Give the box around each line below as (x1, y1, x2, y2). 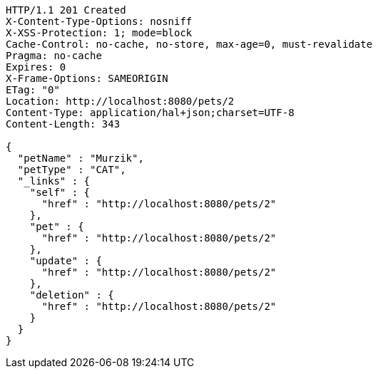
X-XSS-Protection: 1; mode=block (6, 27, 193, 38)
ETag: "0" (6, 84, 60, 95)
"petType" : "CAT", (17, 164, 126, 175)
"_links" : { (17, 175, 91, 187)
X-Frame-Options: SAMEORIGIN (6, 73, 168, 84)
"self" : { (29, 187, 91, 198)
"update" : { (29, 255, 102, 266)
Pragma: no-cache (6, 50, 102, 61)
